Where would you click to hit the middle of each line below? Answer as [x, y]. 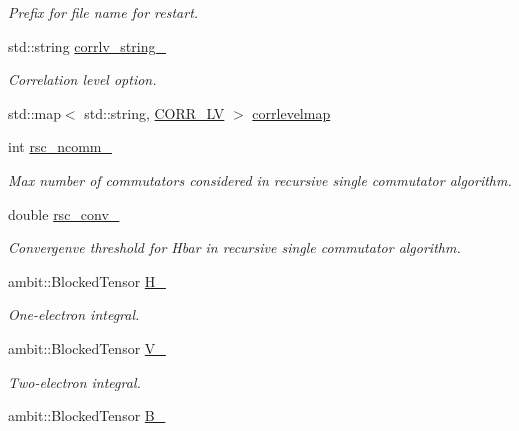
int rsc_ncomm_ [60, 146]
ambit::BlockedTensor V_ [87, 347]
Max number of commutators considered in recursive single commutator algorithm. [260, 179]
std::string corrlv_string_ [87, 45]
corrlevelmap [291, 112]
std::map [34, 112]
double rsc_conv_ [64, 213]
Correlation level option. [82, 79]
